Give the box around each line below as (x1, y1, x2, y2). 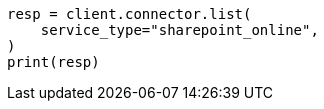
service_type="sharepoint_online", (40, 22, 319, 38)
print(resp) (7, 54, 100, 70)
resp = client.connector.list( (7, 6, 252, 22)
